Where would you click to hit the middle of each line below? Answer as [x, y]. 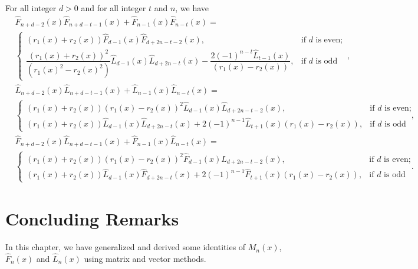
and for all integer [113, 8]
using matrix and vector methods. [145, 258]
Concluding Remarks [92, 219]
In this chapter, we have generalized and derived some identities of [126, 247]
